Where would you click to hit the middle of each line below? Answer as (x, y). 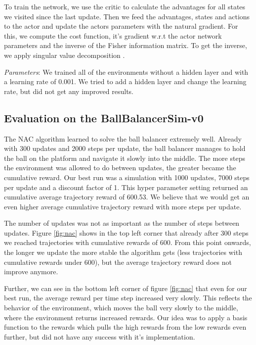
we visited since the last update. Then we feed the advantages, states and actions (127, 16)
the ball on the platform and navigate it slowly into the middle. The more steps (125, 158)
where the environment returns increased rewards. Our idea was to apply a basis (126, 317)
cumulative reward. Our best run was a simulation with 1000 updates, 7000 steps (127, 177)
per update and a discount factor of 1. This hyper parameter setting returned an (126, 187)
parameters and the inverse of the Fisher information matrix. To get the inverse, (126, 45)
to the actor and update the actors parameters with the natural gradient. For (121, 26)
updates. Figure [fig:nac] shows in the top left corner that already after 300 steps (126, 232)
